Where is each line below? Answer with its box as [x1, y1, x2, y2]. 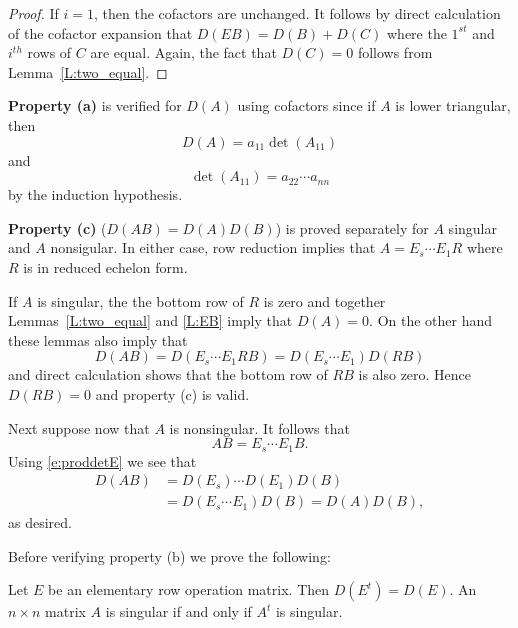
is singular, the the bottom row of [37, 290, 244, 311]
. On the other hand [369, 310, 493, 331]
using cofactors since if [237, 95, 376, 116]
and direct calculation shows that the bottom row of [8, 364, 328, 385]
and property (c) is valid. [95, 383, 250, 404]
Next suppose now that [8, 417, 150, 438]
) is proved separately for [275, 217, 429, 238]
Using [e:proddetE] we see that [8, 450, 197, 471]
